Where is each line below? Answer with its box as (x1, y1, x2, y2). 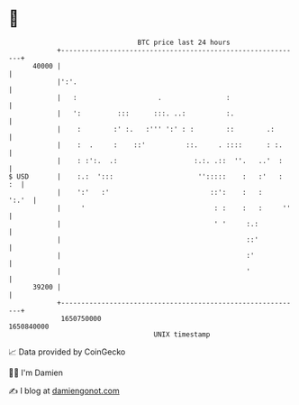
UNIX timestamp (153, 329, 211, 339)
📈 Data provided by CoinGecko (8, 346, 126, 357)
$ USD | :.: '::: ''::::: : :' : (8, 171, 283, 181)
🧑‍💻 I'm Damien (8, 367, 64, 378)
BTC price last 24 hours (137, 38, 231, 47)
